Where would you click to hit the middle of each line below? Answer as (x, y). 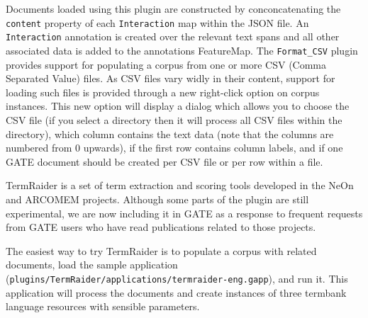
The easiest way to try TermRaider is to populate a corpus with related (161, 250)
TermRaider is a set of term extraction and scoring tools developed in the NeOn (180, 185)
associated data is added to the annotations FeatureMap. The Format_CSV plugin (182, 50)
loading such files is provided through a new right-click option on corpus (163, 92)
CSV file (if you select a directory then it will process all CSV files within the (174, 119)
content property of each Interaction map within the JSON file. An (157, 22)
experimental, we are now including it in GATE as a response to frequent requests (184, 213)
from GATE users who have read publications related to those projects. (161, 227)
